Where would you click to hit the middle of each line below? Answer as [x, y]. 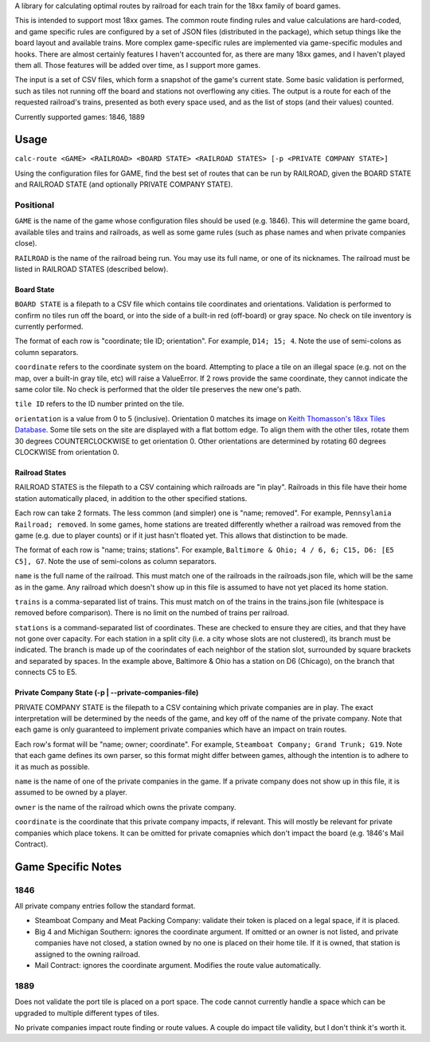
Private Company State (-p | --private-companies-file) [107, 693]
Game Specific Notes [68, 867]
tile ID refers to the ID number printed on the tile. [100, 404]
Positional [35, 205]
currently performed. [49, 326]
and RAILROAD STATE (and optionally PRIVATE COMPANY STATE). [124, 184]
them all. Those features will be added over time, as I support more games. [137, 65]
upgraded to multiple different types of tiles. [87, 1012]
